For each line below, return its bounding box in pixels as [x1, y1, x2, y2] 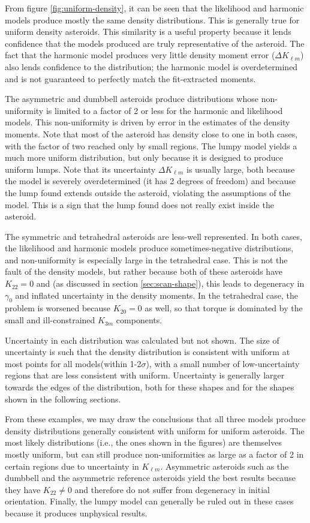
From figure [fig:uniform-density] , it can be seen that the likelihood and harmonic [5, 2, 304, 14]
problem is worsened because [5, 302, 111, 314]
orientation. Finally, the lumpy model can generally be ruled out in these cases [5, 495, 294, 507]
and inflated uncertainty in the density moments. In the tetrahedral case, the [15, 288, 298, 301]
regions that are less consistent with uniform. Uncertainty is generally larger [5, 369, 285, 381]
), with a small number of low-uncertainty [146, 357, 300, 369]
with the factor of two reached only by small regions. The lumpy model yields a [5, 139, 297, 152]
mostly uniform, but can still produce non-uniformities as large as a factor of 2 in [5, 447, 304, 460]
